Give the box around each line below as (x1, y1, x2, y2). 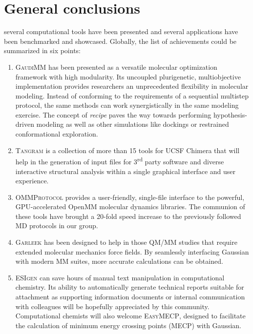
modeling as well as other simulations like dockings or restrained (36, 119, 229, 129)
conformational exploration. (15, 129, 98, 139)
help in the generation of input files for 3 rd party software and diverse (15, 155, 224, 166)
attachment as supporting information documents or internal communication (15, 292, 245, 302)
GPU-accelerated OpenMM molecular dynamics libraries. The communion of (15, 201, 245, 212)
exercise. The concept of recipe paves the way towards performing (15, 109, 211, 119)
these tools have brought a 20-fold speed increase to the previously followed (15, 211, 241, 221)
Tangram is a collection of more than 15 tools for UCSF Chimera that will (15, 145, 240, 155)
